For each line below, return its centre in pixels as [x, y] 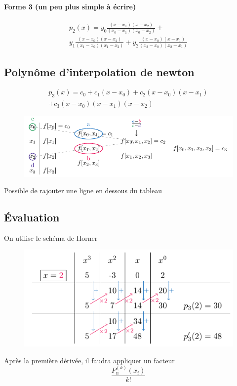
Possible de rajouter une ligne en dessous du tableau [83, 191]
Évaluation [32, 217]
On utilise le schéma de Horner [51, 237]
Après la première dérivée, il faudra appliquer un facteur [89, 360]
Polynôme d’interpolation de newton [99, 71]
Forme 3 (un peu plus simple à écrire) [70, 6]
